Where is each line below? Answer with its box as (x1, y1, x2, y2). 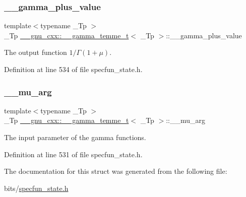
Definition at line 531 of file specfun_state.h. (4, 149, 143, 159)
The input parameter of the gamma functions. (4, 132, 146, 142)
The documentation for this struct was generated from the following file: (4, 166, 227, 176)
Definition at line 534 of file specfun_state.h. (4, 64, 143, 74)
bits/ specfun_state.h (4, 182, 69, 193)
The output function (4, 47, 67, 57)
